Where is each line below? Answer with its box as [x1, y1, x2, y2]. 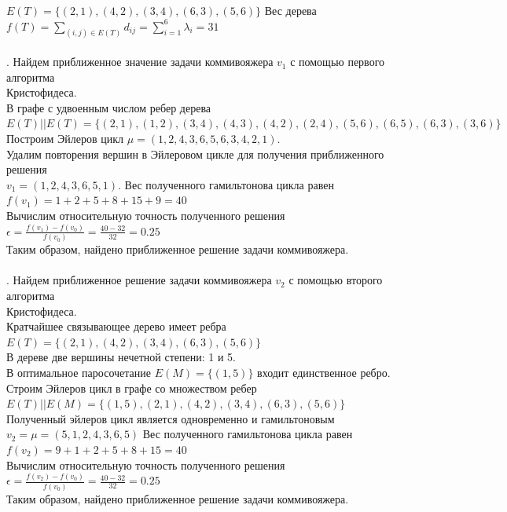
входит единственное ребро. [257, 364, 391, 380]
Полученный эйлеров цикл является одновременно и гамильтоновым [6, 410, 335, 426]
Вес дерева [264, 2, 317, 18]
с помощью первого [290, 53, 385, 70]
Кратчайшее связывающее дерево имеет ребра [6, 318, 226, 335]
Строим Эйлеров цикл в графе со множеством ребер [6, 379, 257, 396]
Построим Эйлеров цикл [6, 130, 123, 147]
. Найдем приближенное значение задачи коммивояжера [6, 53, 274, 70]
